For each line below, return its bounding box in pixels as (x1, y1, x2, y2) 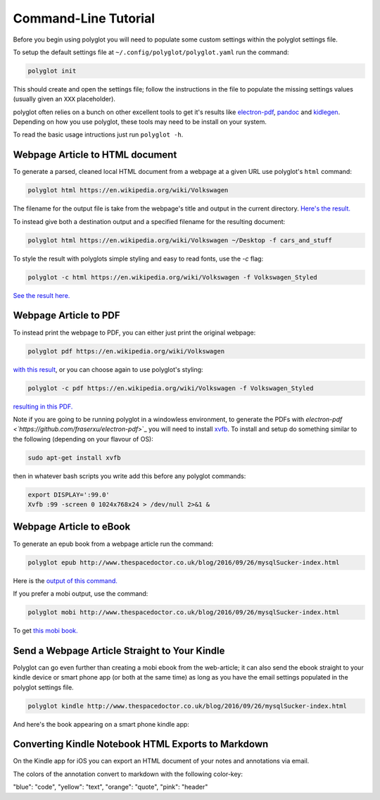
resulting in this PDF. (13, 402, 73, 411)
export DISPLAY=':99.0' (27, 490, 110, 499)
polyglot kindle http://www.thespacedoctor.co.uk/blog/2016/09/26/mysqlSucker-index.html (27, 701, 348, 710)
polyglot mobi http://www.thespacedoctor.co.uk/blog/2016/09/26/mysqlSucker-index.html (27, 608, 340, 616)
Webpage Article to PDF (13, 310, 120, 322)
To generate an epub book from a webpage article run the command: (13, 539, 214, 548)
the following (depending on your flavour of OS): (13, 435, 154, 443)
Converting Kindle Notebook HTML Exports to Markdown (13, 738, 269, 750)
